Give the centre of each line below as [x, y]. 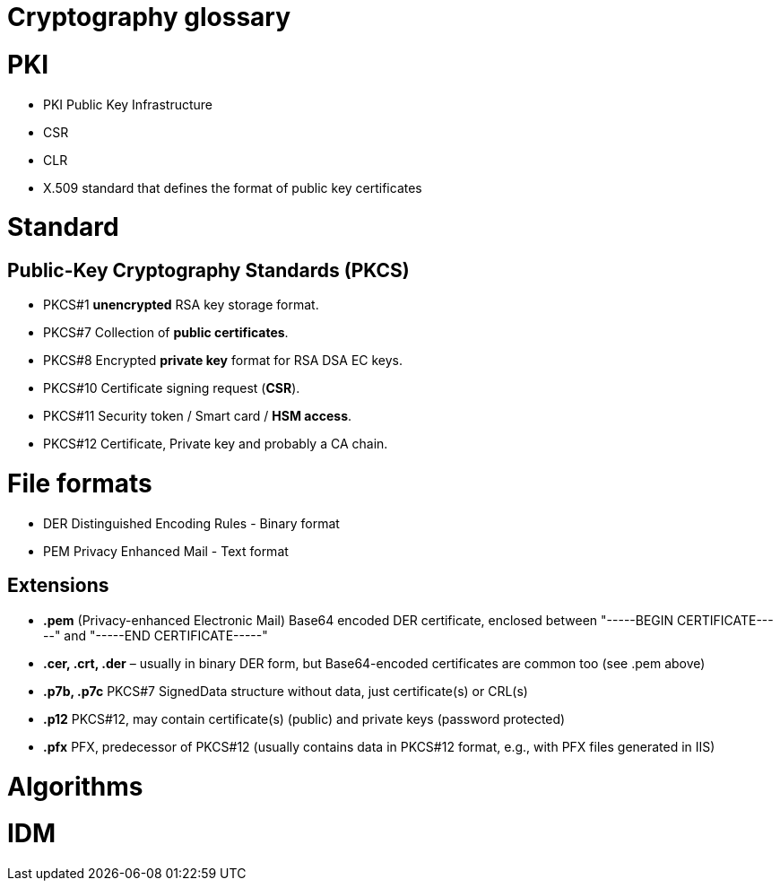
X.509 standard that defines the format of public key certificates [233, 187]
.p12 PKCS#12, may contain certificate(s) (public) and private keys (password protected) [304, 718]
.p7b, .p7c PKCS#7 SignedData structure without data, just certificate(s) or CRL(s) [286, 691]
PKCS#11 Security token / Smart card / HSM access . [198, 416]
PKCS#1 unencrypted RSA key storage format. [181, 305]
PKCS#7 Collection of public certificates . [166, 333]
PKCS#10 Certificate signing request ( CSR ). [172, 388]
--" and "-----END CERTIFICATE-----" [156, 635]
